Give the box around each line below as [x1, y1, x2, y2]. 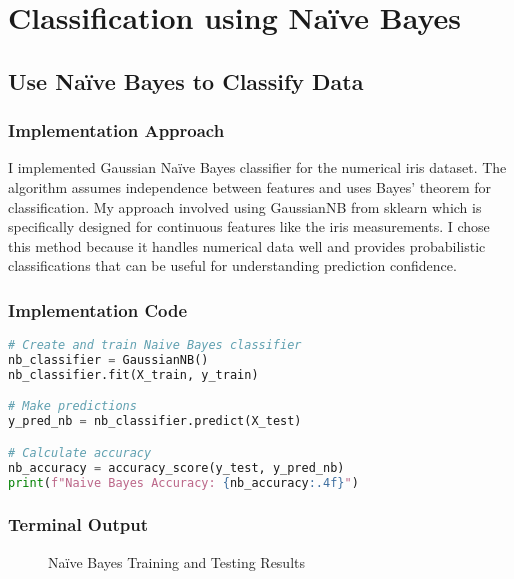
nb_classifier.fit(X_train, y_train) [8, 367, 259, 382]
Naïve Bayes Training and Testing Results [48, 551, 305, 572]
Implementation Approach [8, 118, 225, 143]
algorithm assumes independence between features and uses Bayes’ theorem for [8, 176, 492, 197]
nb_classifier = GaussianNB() [8, 353, 209, 368]
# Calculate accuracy [8, 445, 152, 460]
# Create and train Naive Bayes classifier [8, 338, 302, 353]
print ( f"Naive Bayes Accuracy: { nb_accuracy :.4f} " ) [8, 475, 359, 490]
